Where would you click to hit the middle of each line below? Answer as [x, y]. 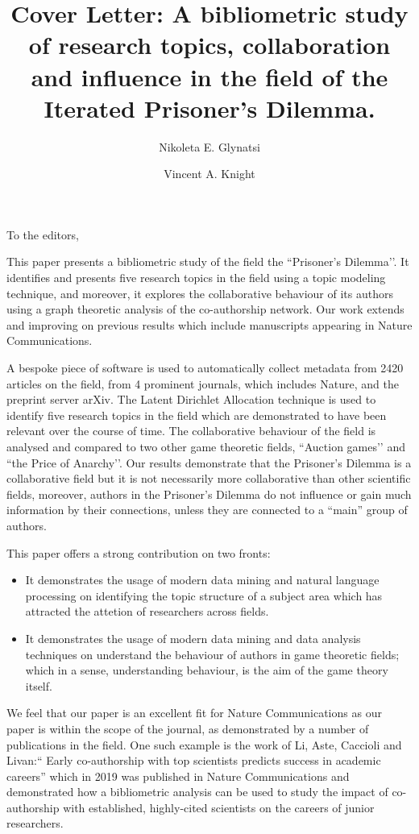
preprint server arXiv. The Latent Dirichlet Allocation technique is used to [191, 399]
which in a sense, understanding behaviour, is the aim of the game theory [207, 670]
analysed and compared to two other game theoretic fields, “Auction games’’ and [206, 446]
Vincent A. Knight [209, 174]
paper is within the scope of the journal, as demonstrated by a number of [188, 728]
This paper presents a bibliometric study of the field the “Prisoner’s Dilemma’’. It [208, 261]
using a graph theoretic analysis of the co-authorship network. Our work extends [205, 309]
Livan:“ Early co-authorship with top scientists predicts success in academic [194, 760]
